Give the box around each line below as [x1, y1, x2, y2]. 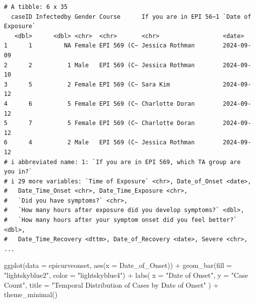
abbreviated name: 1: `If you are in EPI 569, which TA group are [18, 158, 241, 166]
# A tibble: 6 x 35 [4, 3, 68, 10]
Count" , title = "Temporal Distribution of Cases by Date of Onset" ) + [4, 279, 219, 290]
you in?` [4, 168, 33, 175]
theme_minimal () [4, 289, 58, 300]
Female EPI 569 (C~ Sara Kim [74, 81, 170, 88]
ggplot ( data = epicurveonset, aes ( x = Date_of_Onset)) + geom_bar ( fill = [4, 260, 232, 270]
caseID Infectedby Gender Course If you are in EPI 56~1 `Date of [11, 13, 252, 20]
